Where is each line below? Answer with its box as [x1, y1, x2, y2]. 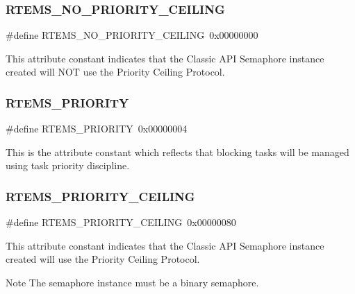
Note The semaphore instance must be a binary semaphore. [6, 275, 259, 289]
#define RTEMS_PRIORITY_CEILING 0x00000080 [6, 215, 236, 230]
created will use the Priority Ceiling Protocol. [6, 252, 200, 266]
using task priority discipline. [6, 158, 130, 173]
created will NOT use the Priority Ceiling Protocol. [6, 64, 225, 79]
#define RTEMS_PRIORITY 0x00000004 [6, 121, 188, 136]
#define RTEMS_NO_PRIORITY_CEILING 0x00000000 [6, 28, 258, 42]
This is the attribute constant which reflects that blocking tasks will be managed [6, 144, 349, 159]
